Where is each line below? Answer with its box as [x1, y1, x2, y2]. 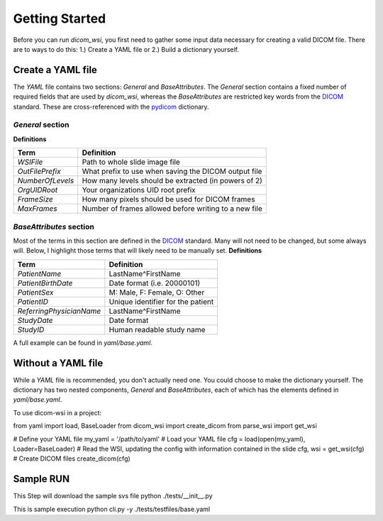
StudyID [17, 324, 45, 334]
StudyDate [17, 315, 53, 325]
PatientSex [17, 287, 54, 297]
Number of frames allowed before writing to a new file [82, 204, 262, 214]
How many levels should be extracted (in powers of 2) [82, 176, 262, 186]
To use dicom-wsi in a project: [13, 408, 102, 417]
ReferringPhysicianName [17, 306, 101, 316]
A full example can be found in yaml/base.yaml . [13, 338, 152, 347]
